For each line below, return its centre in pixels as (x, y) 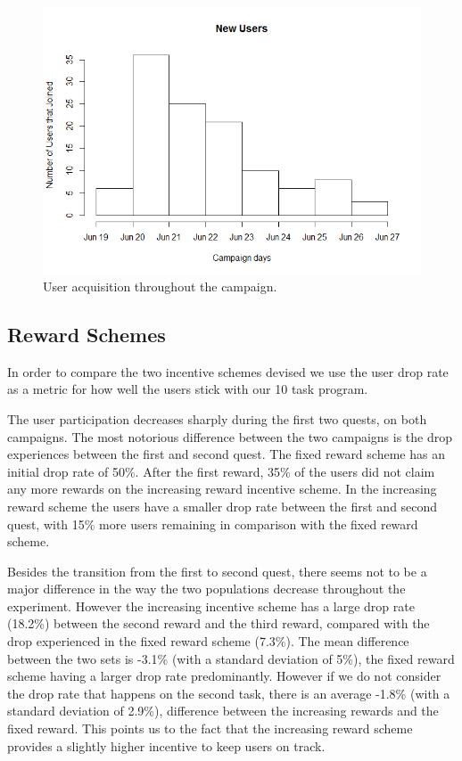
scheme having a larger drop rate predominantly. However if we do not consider (224, 676)
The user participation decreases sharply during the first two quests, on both (217, 418)
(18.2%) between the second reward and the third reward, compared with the (219, 623)
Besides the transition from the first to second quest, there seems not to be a (217, 571)
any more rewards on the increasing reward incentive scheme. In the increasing (222, 489)
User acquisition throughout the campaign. (160, 286)
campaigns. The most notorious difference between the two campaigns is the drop (230, 436)
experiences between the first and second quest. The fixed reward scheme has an (226, 454)
